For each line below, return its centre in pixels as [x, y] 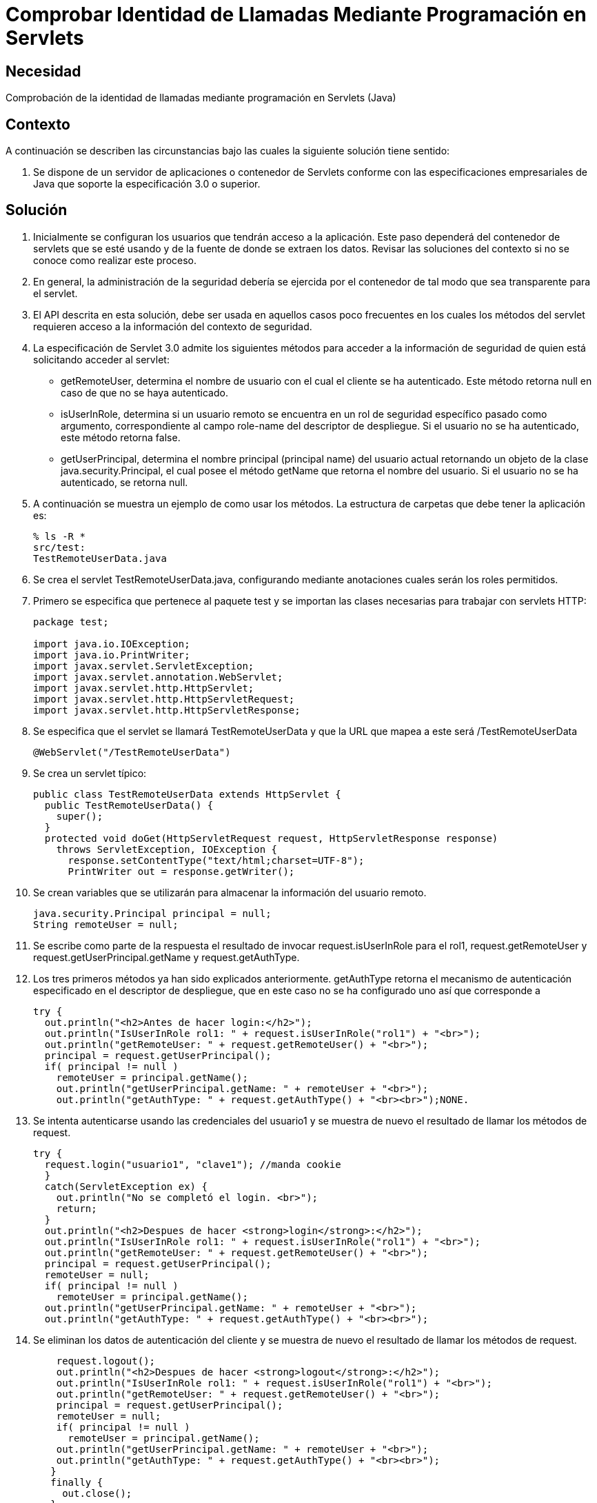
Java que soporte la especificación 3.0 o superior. [147, 184]
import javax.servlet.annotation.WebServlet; [158, 677]
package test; [71, 622]
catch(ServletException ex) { [126, 1186]
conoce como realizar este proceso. [115, 260]
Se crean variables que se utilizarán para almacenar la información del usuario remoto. [230, 892]
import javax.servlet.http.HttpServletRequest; [164, 699]
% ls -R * [59, 536]
